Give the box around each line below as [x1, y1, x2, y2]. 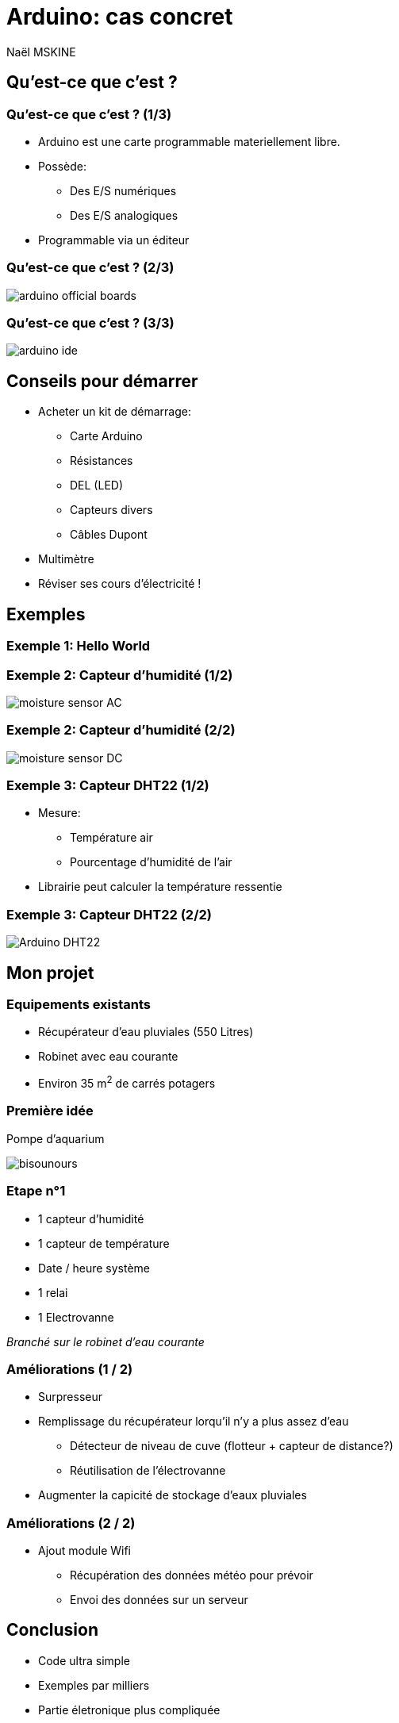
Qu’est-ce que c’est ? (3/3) [6, 315, 175, 332]
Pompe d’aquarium [6, 1131, 105, 1145]
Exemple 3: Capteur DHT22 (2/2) [6, 906, 212, 923]
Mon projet [6, 962, 94, 983]
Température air [70, 831, 153, 845]
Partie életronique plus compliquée [38, 1702, 221, 1717]
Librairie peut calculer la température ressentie [38, 880, 282, 894]
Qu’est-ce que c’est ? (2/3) [6, 259, 175, 276]
